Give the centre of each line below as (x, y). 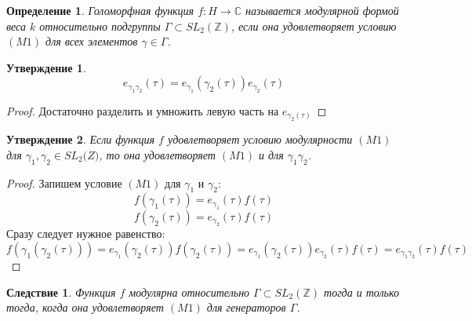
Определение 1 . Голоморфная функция (100, 10)
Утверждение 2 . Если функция (81, 139)
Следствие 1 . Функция (61, 292)
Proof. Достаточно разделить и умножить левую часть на (143, 110)
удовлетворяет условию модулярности (260, 139)
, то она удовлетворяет (157, 154)
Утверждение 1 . (46, 67)
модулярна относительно (189, 292)
